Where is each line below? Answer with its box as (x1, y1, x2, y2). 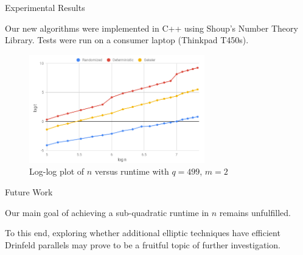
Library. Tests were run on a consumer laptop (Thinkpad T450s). (5, 33, 249, 46)
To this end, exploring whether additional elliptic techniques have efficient (5, 226, 280, 239)
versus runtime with (94, 165, 169, 178)
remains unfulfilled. (219, 206, 291, 218)
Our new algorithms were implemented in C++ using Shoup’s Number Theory (5, 21, 298, 34)
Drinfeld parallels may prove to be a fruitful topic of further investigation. (5, 238, 280, 251)
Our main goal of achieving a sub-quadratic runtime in (5, 206, 209, 218)
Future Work (5, 186, 53, 198)
